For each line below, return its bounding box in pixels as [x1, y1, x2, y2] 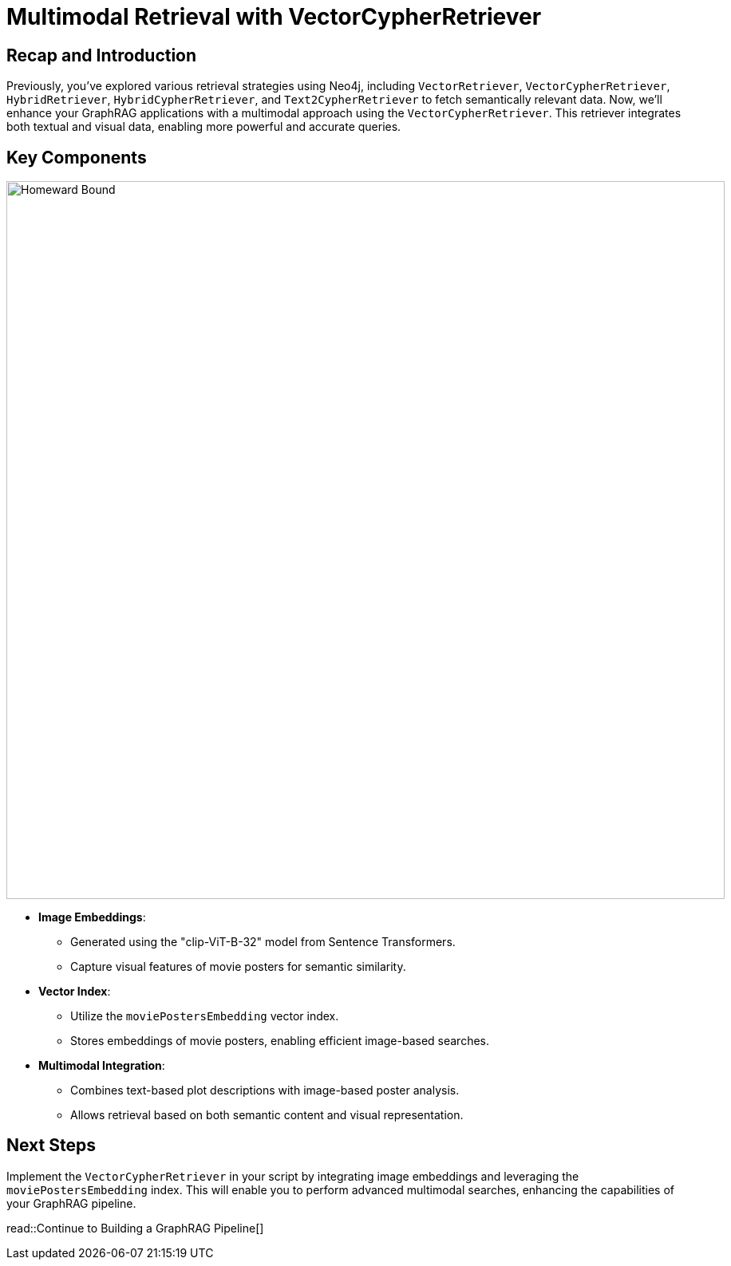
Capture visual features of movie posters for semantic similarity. [70, 960, 406, 974]
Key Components [6, 147, 147, 168]
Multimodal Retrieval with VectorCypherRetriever [6, 3, 542, 30]
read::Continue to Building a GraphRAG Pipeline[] [6, 1221, 264, 1235]
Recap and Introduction [6, 45, 197, 65]
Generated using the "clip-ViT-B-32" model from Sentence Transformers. [70, 935, 456, 949]
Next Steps [6, 1135, 96, 1156]
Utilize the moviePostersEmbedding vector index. [70, 1009, 339, 1023]
